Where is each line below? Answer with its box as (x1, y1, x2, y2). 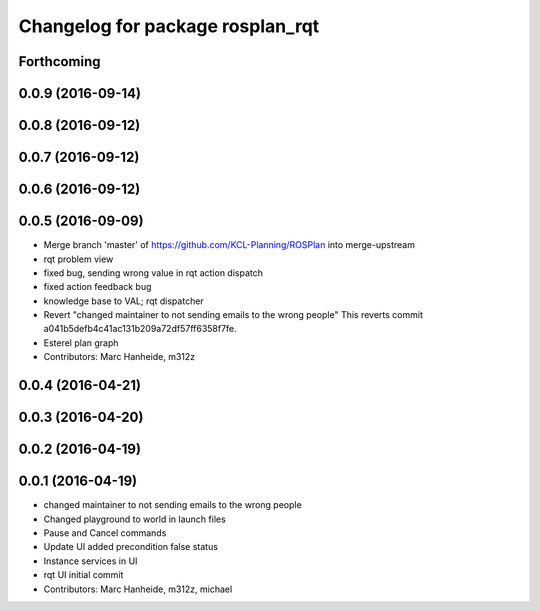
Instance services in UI (43, 555, 138, 567)
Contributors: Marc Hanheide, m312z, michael (43, 583, 233, 595)
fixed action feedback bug (43, 281, 152, 293)
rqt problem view (43, 253, 114, 265)
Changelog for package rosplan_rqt (18, 15, 320, 37)
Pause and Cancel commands (43, 527, 167, 539)
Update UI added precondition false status (43, 541, 219, 553)
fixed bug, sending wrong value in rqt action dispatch (43, 266, 264, 279)
